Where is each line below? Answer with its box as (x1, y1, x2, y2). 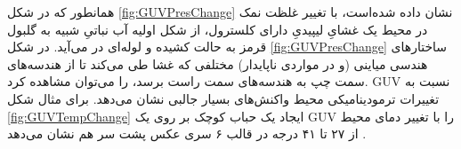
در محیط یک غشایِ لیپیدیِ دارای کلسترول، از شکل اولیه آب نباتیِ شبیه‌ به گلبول (7, 20, 428, 38)
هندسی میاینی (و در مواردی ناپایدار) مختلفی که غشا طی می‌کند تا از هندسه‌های (7, 54, 428, 73)
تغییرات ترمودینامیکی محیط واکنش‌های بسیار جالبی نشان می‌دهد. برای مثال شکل (7, 89, 440, 107)
